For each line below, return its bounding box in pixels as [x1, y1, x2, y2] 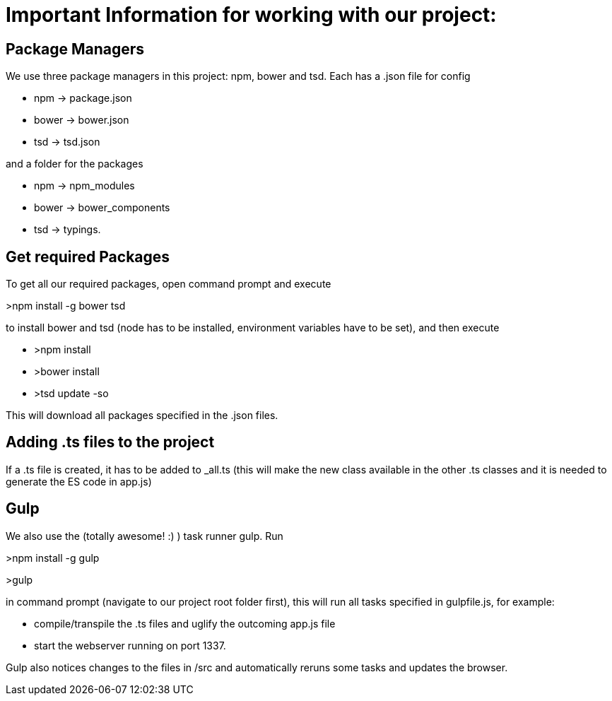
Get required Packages [6, 247, 170, 266]
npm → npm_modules [34, 179, 135, 192]
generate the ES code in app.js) [6, 475, 152, 488]
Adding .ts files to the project [6, 433, 215, 452]
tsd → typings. [34, 223, 101, 236]
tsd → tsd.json [34, 136, 100, 148]
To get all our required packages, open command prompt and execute [6, 278, 331, 290]
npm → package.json [34, 92, 132, 105]
